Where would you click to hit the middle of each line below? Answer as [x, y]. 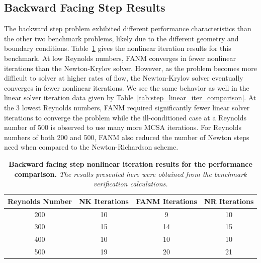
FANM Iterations [166, 201]
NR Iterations [229, 201]
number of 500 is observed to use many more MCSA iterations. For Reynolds [123, 127]
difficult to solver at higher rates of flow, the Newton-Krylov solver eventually [124, 78]
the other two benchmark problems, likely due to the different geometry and [121, 38]
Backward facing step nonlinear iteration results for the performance [130, 163]
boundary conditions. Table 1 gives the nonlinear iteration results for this [118, 48]
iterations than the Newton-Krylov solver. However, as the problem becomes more [130, 68]
